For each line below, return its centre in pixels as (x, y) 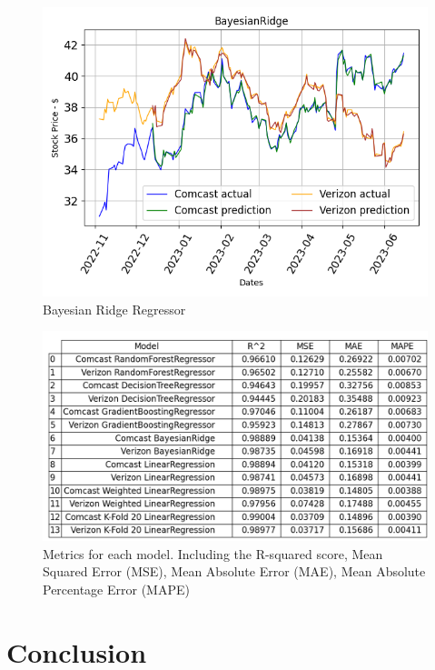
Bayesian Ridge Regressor (114, 309)
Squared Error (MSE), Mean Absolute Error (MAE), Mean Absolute (234, 571)
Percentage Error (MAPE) (116, 590)
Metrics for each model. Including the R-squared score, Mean (213, 553)
